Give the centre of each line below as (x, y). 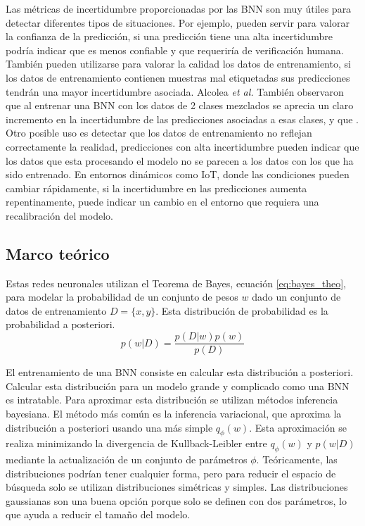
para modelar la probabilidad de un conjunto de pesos (122, 297)
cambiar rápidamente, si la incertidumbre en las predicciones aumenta (156, 188)
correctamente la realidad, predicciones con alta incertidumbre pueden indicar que (182, 146)
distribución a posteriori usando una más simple (109, 427)
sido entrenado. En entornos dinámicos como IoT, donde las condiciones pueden (178, 174)
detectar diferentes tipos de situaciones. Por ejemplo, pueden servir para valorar (178, 22)
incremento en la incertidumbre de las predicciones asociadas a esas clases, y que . (182, 119)
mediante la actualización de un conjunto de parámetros (127, 459)
